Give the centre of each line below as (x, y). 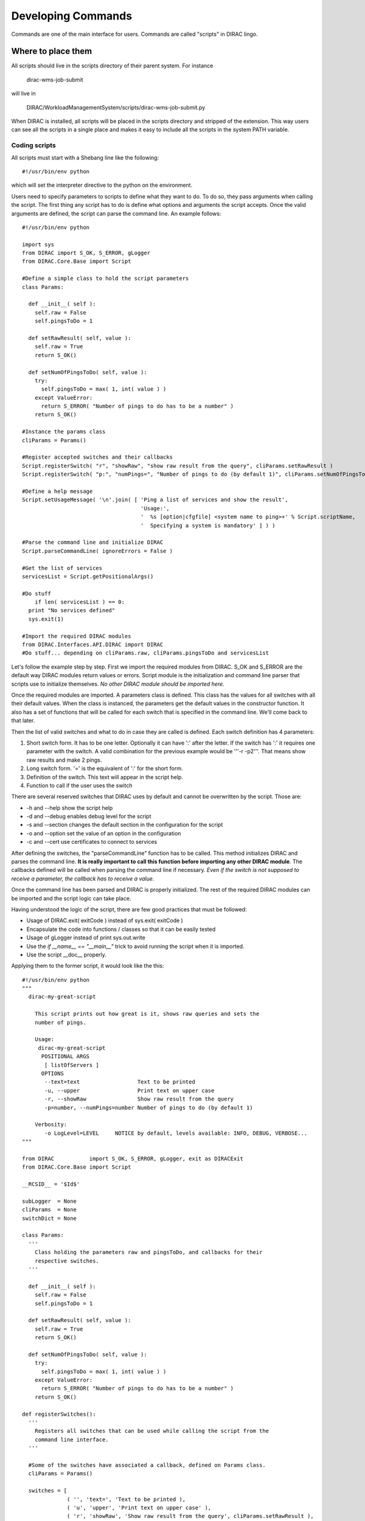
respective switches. (67, 1261)
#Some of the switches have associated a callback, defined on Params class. (147, 1465)
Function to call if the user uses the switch (79, 785)
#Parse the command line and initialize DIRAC (93, 542)
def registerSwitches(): (59, 1414)
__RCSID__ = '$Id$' (51, 1184)
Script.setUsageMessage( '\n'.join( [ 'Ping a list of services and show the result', (155, 500)
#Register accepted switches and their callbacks (98, 457)
